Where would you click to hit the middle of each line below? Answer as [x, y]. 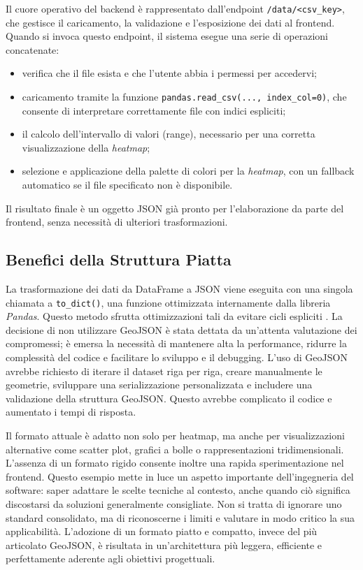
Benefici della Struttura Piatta [119, 260]
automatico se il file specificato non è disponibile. [127, 185]
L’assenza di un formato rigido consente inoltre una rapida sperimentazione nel [175, 463]
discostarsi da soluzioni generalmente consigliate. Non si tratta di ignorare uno [174, 504]
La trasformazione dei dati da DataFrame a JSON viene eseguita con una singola [179, 289]
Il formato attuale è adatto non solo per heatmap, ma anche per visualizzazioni [175, 436]
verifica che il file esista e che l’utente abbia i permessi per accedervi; [169, 73]
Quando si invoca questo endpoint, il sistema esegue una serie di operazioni [167, 36]
